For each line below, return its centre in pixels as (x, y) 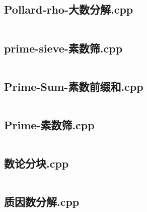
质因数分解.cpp (42, 202)
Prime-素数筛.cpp (49, 125)
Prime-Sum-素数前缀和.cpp (74, 86)
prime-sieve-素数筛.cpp (63, 48)
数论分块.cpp (36, 163)
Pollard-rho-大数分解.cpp (69, 9)
